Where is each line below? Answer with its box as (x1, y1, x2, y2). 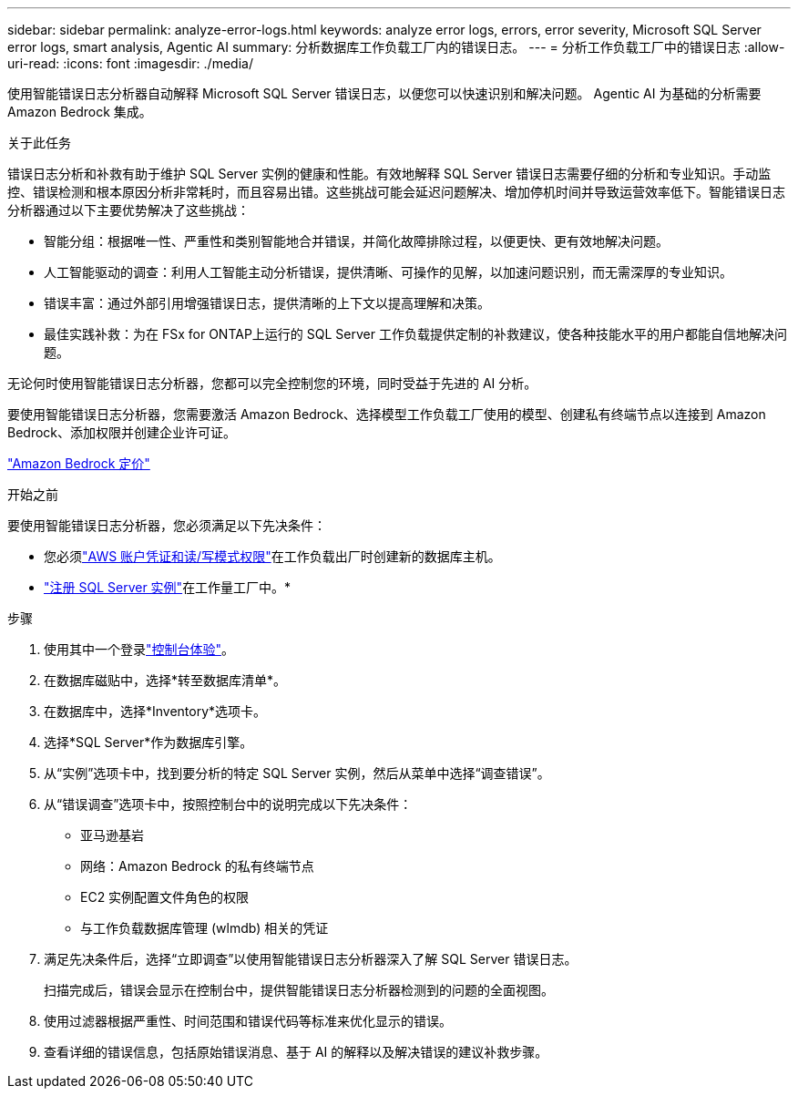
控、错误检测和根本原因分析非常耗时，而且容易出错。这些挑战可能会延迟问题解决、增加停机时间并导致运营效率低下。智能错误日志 (7, 184, 785, 200)
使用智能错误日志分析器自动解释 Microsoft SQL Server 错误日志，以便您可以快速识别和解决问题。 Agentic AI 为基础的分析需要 (7, 86, 762, 101)
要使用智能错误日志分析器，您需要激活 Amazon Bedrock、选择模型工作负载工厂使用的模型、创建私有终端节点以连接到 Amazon (7, 406, 766, 422)
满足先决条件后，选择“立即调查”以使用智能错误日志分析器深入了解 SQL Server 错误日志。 (44, 951, 578, 967)
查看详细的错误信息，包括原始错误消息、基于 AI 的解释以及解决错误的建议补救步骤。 (44, 1044, 548, 1060)
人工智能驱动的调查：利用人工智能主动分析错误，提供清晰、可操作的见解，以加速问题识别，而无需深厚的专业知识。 (44, 264, 732, 280)
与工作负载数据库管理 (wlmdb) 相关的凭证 (80, 920, 329, 936)
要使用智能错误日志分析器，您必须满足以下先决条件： (7, 517, 326, 533)
